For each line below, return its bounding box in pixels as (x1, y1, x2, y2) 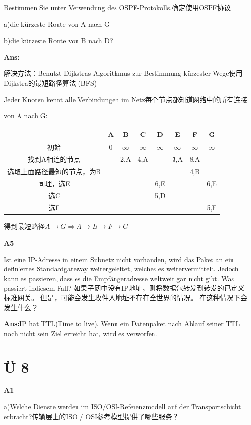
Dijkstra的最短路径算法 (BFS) (4, 77, 97, 88)
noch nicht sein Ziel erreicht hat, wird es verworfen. (4, 328, 157, 338)
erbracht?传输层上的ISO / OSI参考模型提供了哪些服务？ (4, 411, 179, 421)
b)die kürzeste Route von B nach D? (4, 35, 113, 45)
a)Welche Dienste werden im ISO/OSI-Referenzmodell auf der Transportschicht (4, 402, 241, 412)
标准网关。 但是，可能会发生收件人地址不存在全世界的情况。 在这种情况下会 (4, 292, 248, 302)
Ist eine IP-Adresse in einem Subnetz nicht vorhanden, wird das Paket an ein (4, 254, 234, 264)
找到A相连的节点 (27, 154, 81, 164)
